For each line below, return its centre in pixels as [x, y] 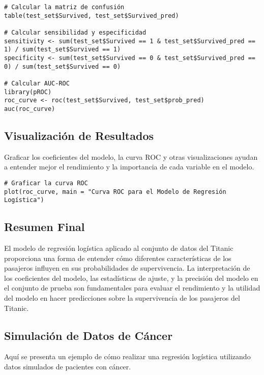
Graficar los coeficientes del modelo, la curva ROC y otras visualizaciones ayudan [131, 156]
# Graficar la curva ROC [46, 183]
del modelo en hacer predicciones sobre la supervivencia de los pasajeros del [122, 298]
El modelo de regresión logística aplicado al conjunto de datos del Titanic [119, 248]
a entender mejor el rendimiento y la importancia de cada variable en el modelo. [129, 167]
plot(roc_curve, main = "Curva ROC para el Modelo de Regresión [115, 192]
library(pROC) [28, 92]
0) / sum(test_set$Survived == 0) [63, 66]
